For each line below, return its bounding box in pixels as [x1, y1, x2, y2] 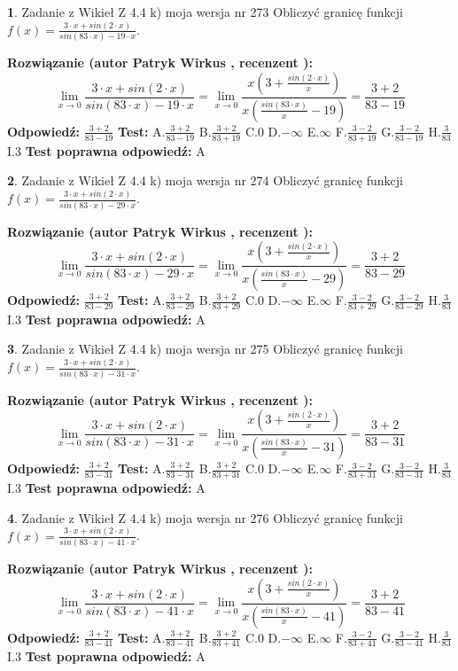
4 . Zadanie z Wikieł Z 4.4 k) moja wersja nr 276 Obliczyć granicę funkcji [7, 508, 403, 527]
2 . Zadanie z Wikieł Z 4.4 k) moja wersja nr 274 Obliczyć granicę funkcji [7, 171, 403, 190]
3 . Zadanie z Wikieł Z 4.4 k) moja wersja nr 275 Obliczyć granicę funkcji [7, 339, 403, 358]
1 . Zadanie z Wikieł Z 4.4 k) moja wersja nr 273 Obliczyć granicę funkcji [7, 3, 403, 20]
